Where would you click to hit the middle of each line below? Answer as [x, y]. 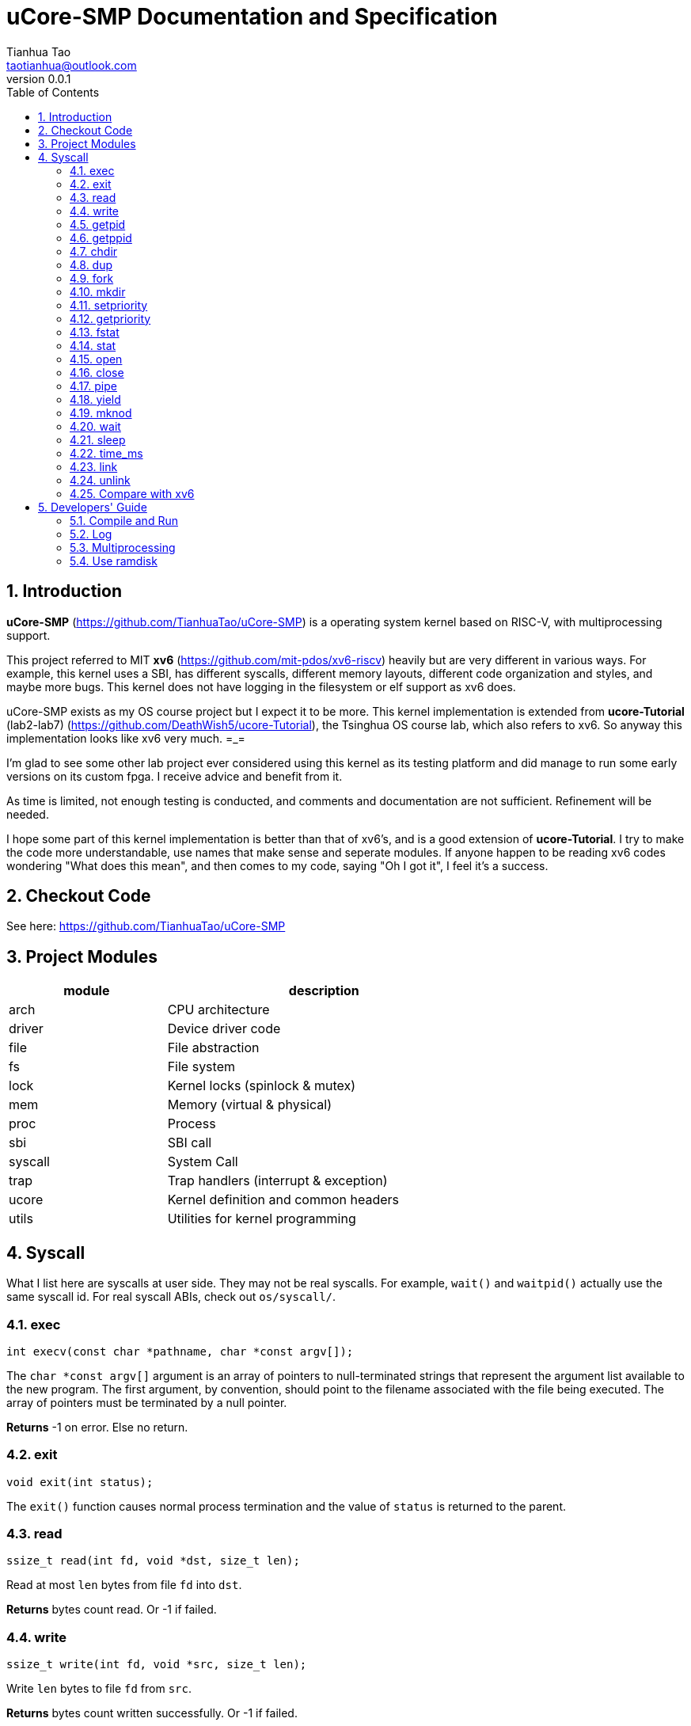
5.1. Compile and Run [124, 520]
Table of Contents [53, 92]
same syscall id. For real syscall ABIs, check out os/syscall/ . [171, 1297]
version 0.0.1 [39, 78]
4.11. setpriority [109, 305]
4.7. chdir [94, 251]
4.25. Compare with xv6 [132, 493]
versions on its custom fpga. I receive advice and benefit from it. [175, 776]
